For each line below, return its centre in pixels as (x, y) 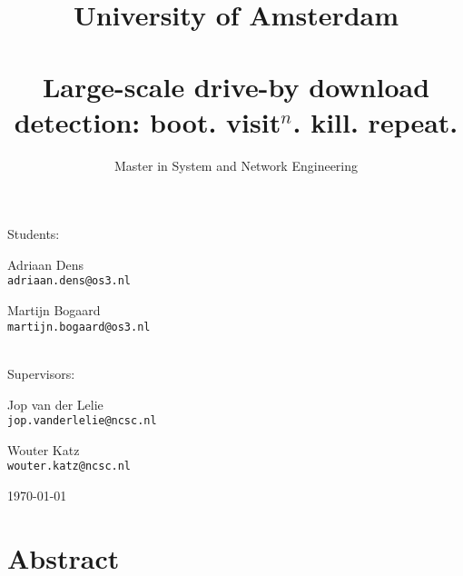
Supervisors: (41, 373)
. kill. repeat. (375, 121)
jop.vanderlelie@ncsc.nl (82, 421)
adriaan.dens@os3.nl (69, 281)
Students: (34, 234)
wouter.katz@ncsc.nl (69, 467)
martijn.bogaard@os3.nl (79, 327)
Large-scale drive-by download (236, 86)
